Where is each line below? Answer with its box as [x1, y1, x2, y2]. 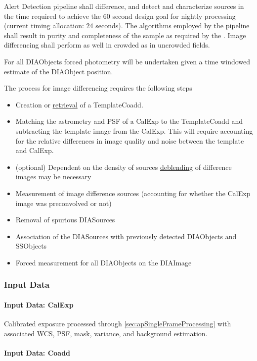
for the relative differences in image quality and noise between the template [15, 135, 244, 146]
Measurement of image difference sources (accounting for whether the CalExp [15, 188, 251, 198]
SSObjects [15, 241, 47, 251]
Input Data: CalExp [4, 299, 74, 309]
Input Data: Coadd [4, 347, 71, 358]
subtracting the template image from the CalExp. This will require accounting [15, 125, 253, 136]
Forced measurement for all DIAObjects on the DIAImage [15, 257, 192, 267]
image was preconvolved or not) [15, 198, 112, 208]
